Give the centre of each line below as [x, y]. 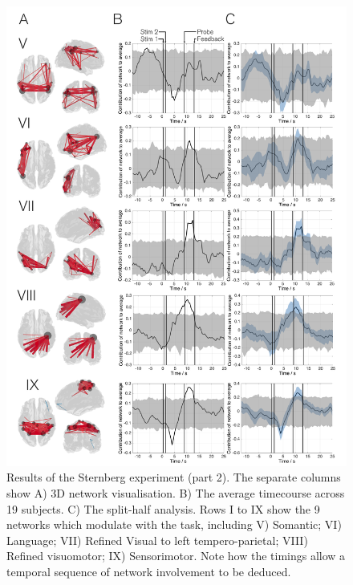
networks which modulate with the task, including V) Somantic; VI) [174, 524]
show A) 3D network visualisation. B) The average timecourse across [176, 492]
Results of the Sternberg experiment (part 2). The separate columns [174, 477]
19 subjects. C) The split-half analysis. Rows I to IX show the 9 [163, 508]
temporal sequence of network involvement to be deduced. [149, 571]
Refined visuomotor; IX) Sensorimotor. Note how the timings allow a [176, 556]
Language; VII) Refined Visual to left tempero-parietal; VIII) [157, 540]
